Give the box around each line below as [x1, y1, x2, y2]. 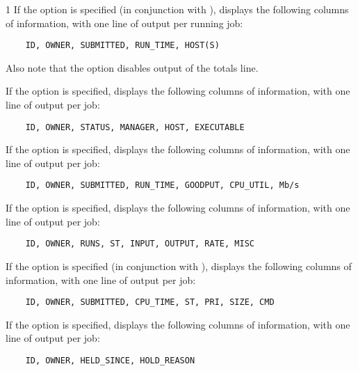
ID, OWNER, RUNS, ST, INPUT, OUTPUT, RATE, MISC [25, 239, 254, 249]
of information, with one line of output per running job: [6, 15, 243, 30]
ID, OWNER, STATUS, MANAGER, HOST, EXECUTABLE [25, 122, 245, 132]
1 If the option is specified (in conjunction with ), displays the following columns [6, 2, 349, 16]
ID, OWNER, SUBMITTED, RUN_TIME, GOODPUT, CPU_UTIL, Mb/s [25, 180, 300, 191]
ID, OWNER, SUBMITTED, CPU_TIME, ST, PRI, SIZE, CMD [25, 297, 275, 308]
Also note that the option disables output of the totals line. [6, 60, 259, 74]
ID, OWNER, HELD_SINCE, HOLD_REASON [25, 356, 195, 365]
